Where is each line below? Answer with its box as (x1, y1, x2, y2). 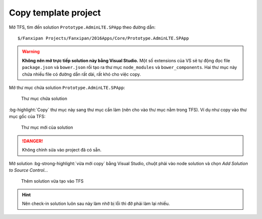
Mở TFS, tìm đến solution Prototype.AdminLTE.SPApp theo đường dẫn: (9, 24, 156, 30)
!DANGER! (22, 138, 43, 144)
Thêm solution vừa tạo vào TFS (21, 178, 84, 184)
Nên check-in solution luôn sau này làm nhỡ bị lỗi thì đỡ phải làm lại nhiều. (22, 201, 170, 206)
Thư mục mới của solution (21, 124, 73, 131)
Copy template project (9, 7, 101, 18)
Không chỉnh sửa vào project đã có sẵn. (22, 147, 102, 153)
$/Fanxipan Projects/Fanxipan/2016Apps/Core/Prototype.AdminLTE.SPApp (17, 35, 189, 41)
